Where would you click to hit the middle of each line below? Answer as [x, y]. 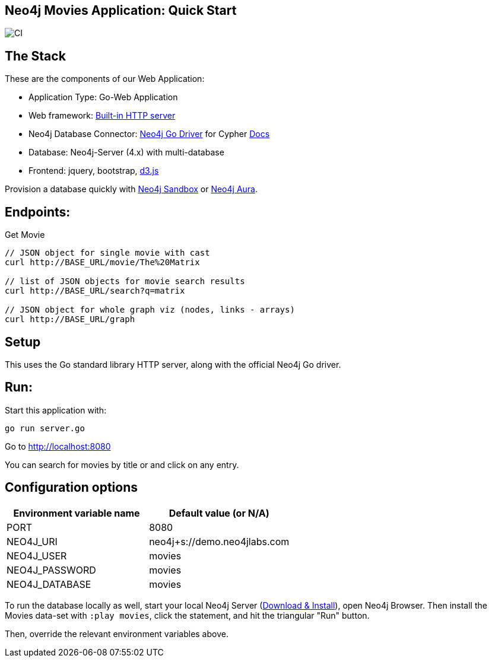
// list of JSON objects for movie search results [125, 281]
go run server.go [45, 428]
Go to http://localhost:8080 [58, 446]
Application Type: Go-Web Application [103, 97]
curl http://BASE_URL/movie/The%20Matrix [102, 262]
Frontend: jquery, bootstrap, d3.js [94, 171]
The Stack [35, 56]
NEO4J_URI [32, 541]
